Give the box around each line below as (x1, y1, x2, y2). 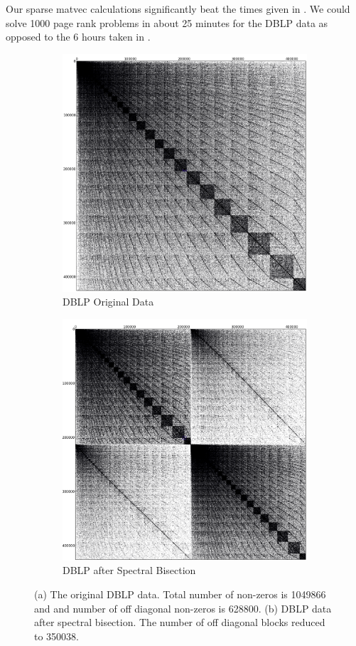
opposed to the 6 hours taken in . (6, 29, 151, 44)
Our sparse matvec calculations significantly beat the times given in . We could (6, 1, 350, 16)
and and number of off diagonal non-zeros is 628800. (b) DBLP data (34, 600, 332, 615)
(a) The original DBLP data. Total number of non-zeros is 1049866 (34, 587, 326, 602)
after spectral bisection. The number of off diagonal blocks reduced (34, 615, 325, 630)
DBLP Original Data (63, 294, 154, 309)
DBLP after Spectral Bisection (63, 563, 196, 578)
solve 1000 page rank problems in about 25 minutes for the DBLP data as (6, 15, 328, 30)
